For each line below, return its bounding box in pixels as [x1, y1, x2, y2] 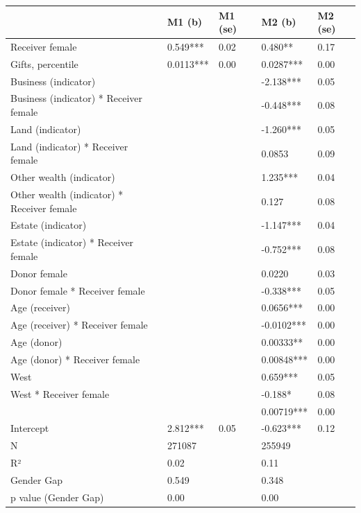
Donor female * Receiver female [10, 283, 145, 297]
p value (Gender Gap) [10, 489, 104, 504]
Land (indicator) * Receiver [10, 139, 128, 153]
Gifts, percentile [10, 56, 78, 71]
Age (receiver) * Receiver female [10, 318, 148, 332]
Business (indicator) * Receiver [10, 91, 143, 105]
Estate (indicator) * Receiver [10, 235, 134, 250]
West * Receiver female [10, 386, 110, 401]
